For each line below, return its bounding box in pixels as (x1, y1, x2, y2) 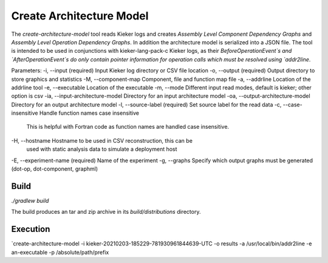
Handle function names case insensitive (39, 109, 140, 117)
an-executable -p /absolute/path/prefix (11, 248, 109, 256)
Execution (11, 224, 50, 234)
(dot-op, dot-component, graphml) (11, 165, 98, 172)
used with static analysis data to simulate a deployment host (26, 146, 177, 153)
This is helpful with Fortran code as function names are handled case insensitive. (26, 123, 230, 131)
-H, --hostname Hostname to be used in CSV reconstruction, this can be (11, 137, 193, 144)
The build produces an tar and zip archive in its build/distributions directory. (11, 208, 201, 216)
